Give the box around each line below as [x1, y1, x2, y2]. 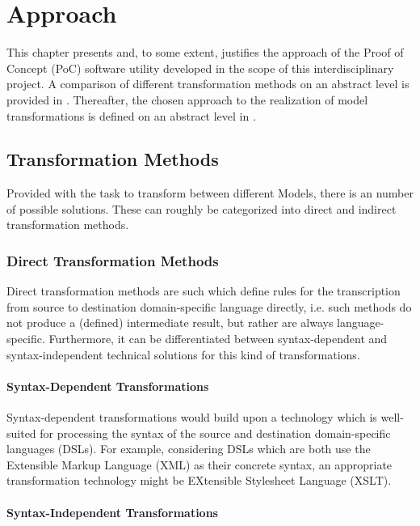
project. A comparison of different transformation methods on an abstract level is [6, 75, 409, 92]
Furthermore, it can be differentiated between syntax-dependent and [48, 330, 388, 347]
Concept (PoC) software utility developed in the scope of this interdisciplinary [6, 59, 394, 76]
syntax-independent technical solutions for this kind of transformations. [6, 346, 360, 363]
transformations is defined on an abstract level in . [6, 107, 256, 124]
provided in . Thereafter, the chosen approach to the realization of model [6, 91, 368, 108]
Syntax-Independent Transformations [6, 503, 218, 520]
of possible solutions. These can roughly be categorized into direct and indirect [6, 200, 397, 217]
